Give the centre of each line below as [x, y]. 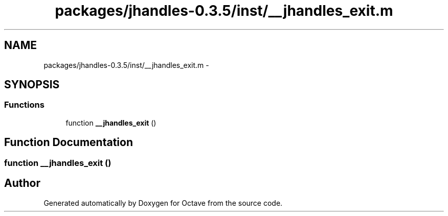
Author [22, 183]
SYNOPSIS [32, 85]
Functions [24, 105]
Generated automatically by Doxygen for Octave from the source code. [163, 203]
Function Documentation [69, 142]
